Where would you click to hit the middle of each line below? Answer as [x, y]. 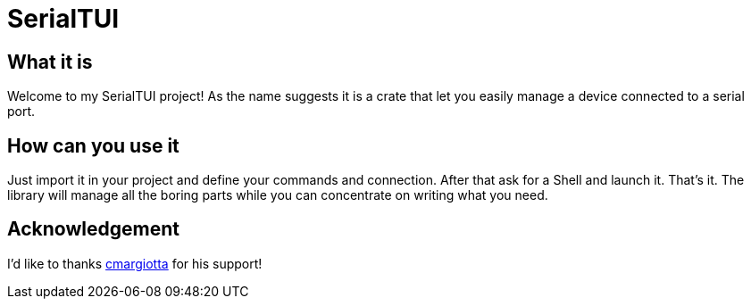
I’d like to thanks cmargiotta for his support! [135, 263]
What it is [50, 62]
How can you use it [93, 145]
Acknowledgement [93, 229]
